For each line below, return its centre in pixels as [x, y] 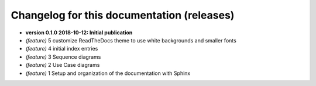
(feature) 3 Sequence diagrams [63, 57]
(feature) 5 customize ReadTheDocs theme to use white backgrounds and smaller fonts [131, 40]
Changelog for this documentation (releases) [123, 15]
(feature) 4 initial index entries [62, 49]
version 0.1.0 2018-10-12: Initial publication [79, 33]
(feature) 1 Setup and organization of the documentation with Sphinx [108, 73]
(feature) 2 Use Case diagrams [63, 65]
